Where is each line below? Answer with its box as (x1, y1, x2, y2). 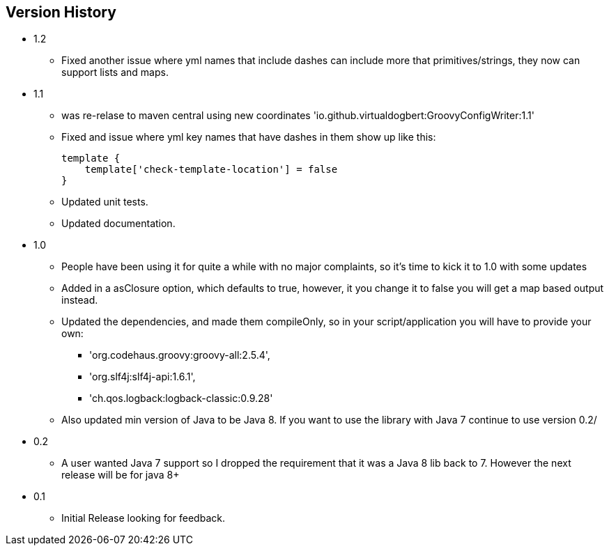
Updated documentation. (61, 217, 176, 230)
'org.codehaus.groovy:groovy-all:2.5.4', (89, 349, 270, 362)
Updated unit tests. (61, 196, 148, 208)
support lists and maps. (61, 66, 169, 79)
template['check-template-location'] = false (84, 164, 338, 176)
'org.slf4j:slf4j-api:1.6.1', (89, 371, 196, 383)
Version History (6, 3, 116, 21)
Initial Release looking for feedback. (61, 512, 225, 525)
